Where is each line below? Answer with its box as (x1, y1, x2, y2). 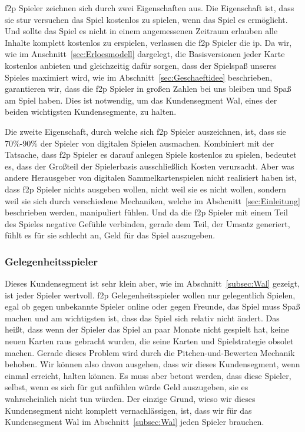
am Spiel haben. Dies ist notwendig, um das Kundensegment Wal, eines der (5, 94, 277, 106)
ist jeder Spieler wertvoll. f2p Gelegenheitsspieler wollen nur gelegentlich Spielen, (5, 288, 296, 301)
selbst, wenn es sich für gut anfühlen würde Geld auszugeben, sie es (5, 381, 248, 393)
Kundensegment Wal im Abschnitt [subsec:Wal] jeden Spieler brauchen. (5, 416, 264, 428)
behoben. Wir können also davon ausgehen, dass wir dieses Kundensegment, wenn (5, 358, 300, 370)
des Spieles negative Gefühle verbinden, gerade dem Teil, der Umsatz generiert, (5, 217, 290, 230)
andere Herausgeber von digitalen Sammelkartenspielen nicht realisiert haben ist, (5, 171, 297, 184)
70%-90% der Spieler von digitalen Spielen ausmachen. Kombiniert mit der (5, 137, 274, 149)
